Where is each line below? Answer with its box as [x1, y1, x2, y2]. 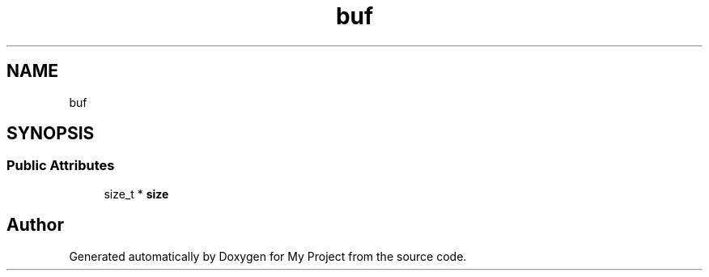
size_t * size [104, 186, 169, 201]
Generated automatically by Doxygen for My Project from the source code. [69, 249, 467, 263]
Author [6, 215, 64, 236]
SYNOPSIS [6, 123, 95, 144]
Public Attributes [6, 157, 115, 174]
